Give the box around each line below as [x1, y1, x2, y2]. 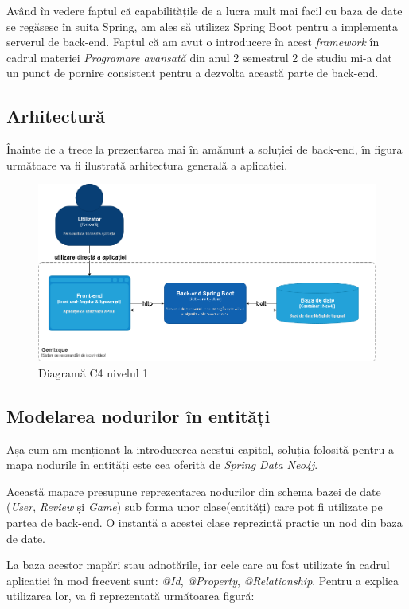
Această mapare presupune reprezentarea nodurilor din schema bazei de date [6, 482, 381, 499]
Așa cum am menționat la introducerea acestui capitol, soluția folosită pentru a [6, 440, 394, 457]
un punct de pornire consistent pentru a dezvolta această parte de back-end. [6, 64, 379, 81]
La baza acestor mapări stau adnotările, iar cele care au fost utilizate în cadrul [6, 556, 390, 573]
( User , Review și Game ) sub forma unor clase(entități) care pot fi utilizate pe [6, 498, 383, 515]
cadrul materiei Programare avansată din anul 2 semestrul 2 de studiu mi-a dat [6, 49, 392, 65]
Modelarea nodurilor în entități [6, 403, 271, 427]
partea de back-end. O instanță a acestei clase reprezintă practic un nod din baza [6, 514, 403, 531]
